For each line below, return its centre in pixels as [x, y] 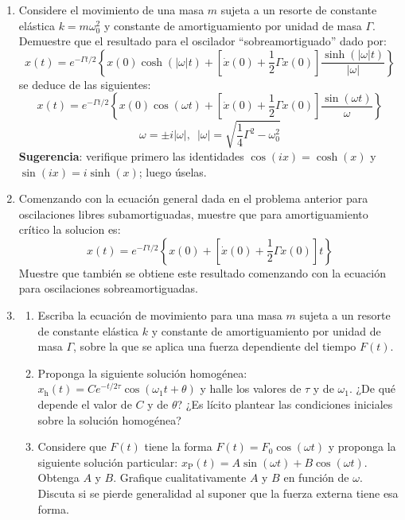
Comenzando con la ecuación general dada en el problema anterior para [193, 198]
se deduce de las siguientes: [85, 84]
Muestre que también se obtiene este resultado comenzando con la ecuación [202, 272]
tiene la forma [178, 446]
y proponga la [362, 446]
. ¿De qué [372, 388]
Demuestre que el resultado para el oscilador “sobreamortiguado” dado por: [202, 41]
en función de [316, 477]
